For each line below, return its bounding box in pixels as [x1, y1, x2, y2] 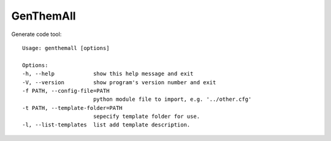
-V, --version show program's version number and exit [22, 79, 216, 85]
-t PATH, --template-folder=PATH [22, 104, 123, 111]
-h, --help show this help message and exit [22, 70, 194, 78]
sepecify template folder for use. [93, 113, 200, 120]
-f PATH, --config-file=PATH [22, 87, 110, 94]
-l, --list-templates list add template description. [22, 121, 191, 128]
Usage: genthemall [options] [22, 45, 110, 51]
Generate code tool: [11, 31, 62, 38]
